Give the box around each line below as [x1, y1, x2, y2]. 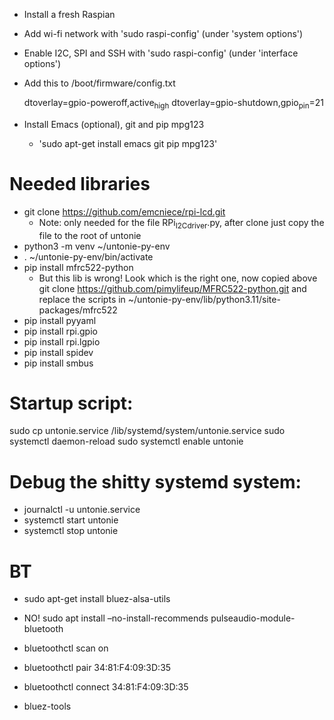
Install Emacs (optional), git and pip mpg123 [23, 118, 205, 130]
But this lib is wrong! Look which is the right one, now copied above [38, 272, 318, 284]
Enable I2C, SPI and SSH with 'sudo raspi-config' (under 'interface [23, 47, 299, 59]
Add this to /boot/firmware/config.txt [23, 77, 176, 89]
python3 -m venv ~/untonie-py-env [23, 240, 171, 252]
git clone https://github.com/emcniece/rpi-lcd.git [23, 205, 226, 218]
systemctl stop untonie [23, 525, 119, 537]
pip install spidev [23, 346, 94, 358]
